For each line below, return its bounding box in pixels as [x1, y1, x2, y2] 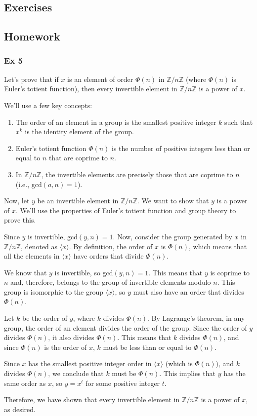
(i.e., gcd [15, 179, 42, 189]
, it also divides [48, 332, 94, 342]
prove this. [4, 215, 36, 225]
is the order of [44, 341, 87, 352]
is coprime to [210, 267, 250, 277]
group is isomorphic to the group [4, 286, 103, 297]
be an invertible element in [37, 195, 119, 206]
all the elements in [4, 251, 60, 261]
